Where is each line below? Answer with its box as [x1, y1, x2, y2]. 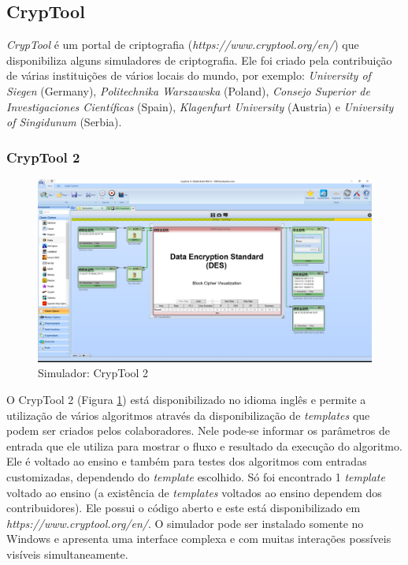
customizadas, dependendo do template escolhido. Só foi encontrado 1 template [6, 469, 385, 485]
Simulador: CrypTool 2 [38, 365, 149, 381]
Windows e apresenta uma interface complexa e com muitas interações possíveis [6, 530, 391, 547]
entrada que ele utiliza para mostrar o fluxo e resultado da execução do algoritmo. [6, 437, 402, 454]
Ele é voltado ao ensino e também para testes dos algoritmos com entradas [6, 453, 367, 470]
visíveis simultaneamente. [6, 545, 128, 562]
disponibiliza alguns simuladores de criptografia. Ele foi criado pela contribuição [6, 51, 392, 68]
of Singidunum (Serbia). [6, 114, 122, 130]
